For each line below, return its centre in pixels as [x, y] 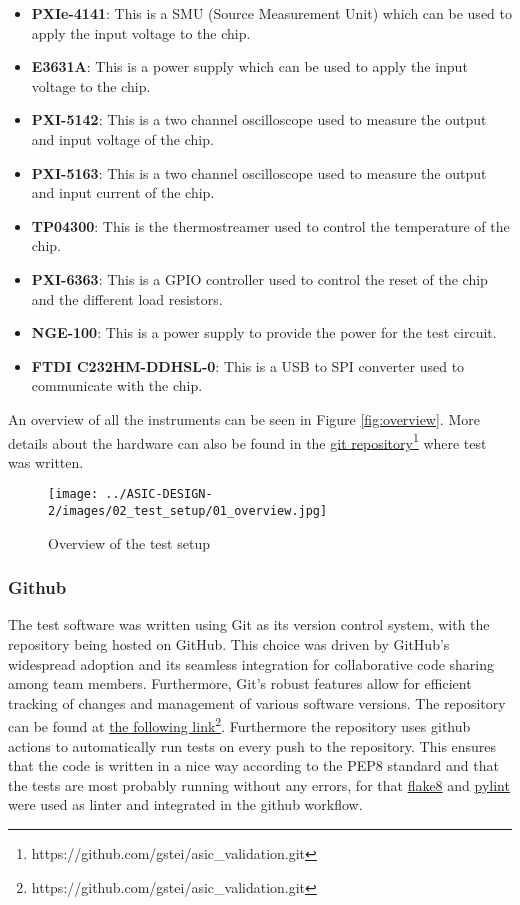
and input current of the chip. [123, 192]
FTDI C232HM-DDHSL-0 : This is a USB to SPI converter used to [248, 365]
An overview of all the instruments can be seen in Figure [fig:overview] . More [244, 418]
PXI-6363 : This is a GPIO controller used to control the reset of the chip [259, 278]
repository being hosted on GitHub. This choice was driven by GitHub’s [229, 644]
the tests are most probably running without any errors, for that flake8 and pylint [259, 784]
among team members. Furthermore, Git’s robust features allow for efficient [240, 683]
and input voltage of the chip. [122, 138]
